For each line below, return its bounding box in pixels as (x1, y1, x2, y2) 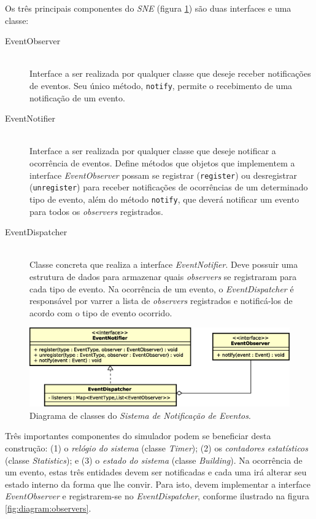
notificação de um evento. (29, 91, 125, 104)
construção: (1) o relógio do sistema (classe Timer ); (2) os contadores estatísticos (5, 441, 308, 454)
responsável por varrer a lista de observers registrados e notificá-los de (29, 294, 293, 307)
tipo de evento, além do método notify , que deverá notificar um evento (29, 192, 299, 205)
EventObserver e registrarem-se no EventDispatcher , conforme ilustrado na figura (5, 490, 309, 502)
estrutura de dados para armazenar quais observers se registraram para (29, 270, 297, 283)
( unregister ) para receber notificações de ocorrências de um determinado (29, 181, 308, 193)
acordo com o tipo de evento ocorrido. (29, 306, 172, 319)
